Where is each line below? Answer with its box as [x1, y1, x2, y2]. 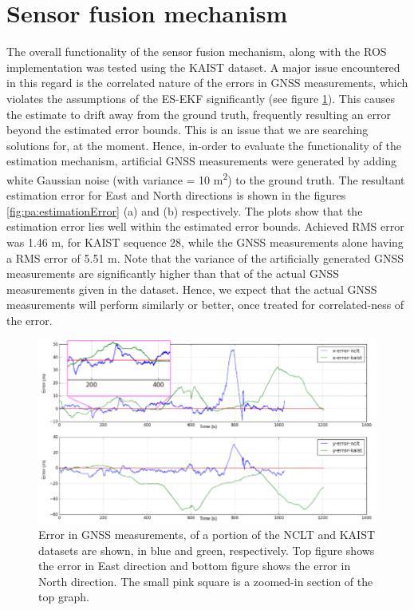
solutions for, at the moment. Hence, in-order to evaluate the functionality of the [6, 137, 401, 153]
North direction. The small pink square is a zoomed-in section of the [38, 572, 373, 589]
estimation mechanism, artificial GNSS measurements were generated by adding [6, 152, 396, 169]
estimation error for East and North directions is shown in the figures [6, 187, 346, 204]
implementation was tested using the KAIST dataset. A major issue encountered [6, 58, 400, 75]
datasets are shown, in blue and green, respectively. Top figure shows [38, 541, 375, 558]
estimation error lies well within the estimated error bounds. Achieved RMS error [6, 218, 404, 235]
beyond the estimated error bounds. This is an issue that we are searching [6, 121, 369, 138]
